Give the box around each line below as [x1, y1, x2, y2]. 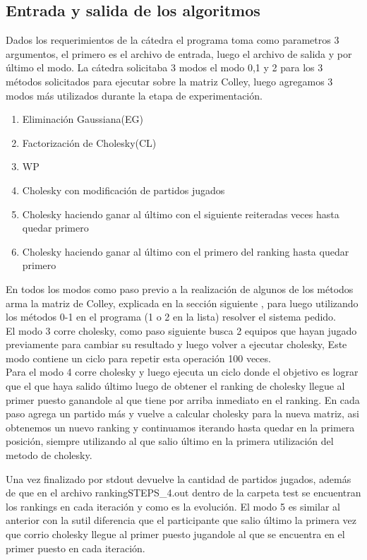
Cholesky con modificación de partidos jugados [22, 182, 225, 197]
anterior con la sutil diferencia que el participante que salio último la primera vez [6, 513, 356, 528]
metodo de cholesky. [6, 448, 92, 463]
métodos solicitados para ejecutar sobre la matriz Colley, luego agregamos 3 [6, 73, 333, 88]
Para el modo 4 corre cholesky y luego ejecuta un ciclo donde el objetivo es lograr [6, 364, 359, 379]
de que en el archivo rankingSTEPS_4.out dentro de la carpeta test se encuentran [6, 485, 361, 500]
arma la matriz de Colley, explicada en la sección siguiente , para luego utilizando [6, 295, 359, 310]
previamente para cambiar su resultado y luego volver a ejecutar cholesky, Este [6, 337, 347, 352]
